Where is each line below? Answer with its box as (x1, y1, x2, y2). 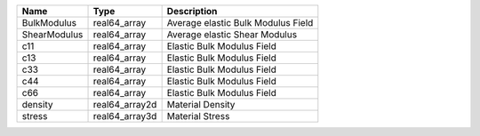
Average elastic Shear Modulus (166, 28, 298, 40)
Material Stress (166, 110, 230, 122)
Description (166, 5, 218, 17)
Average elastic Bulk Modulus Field (166, 17, 314, 28)
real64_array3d (92, 110, 157, 122)
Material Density (166, 99, 236, 110)
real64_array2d (92, 99, 157, 110)
